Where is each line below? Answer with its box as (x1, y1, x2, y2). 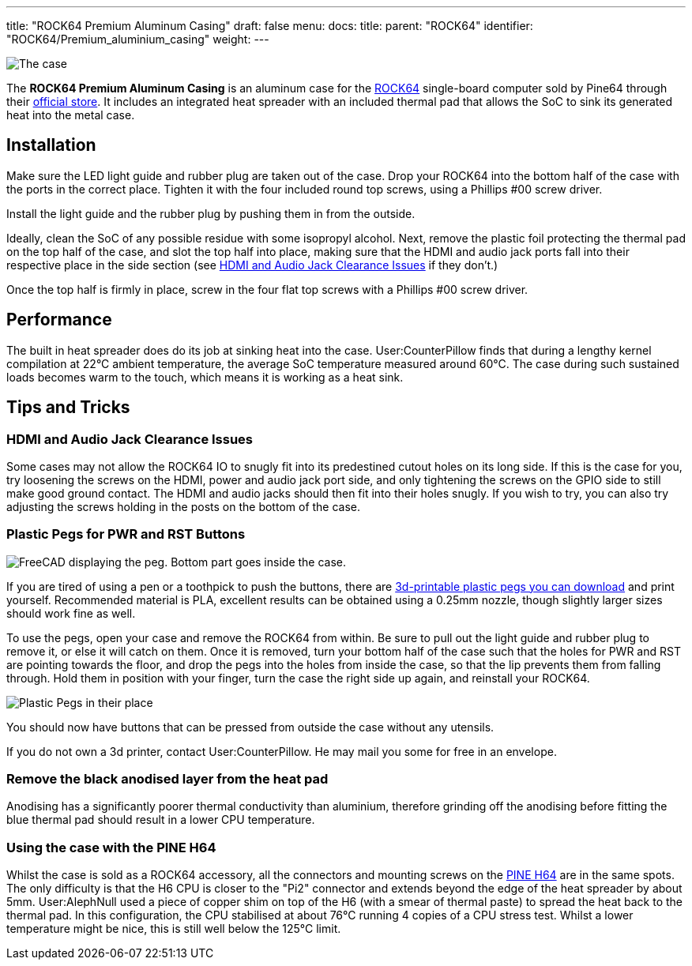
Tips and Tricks (6, 397, 130, 418)
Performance (6, 310, 112, 330)
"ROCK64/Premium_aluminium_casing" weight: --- (6, 32, 269, 46)
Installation (6, 135, 96, 156)
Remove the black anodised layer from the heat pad (6, 771, 329, 787)
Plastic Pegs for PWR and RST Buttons (6, 526, 246, 543)
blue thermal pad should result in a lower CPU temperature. (6, 813, 315, 827)
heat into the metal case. (6, 108, 135, 122)
